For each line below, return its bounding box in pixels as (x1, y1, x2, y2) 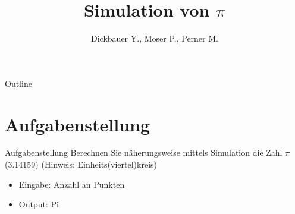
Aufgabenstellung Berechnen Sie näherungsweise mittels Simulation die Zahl (5, 146, 283, 159)
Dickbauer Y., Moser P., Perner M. (91, 32, 218, 45)
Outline (5, 77, 32, 89)
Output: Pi (18, 198, 59, 210)
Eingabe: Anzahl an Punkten (18, 178, 125, 190)
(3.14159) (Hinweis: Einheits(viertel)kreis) (5, 158, 158, 171)
